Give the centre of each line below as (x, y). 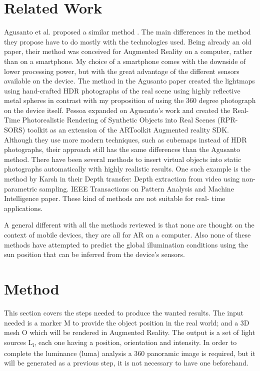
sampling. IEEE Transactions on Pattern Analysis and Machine (136, 188)
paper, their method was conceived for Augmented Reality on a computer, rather (128, 51)
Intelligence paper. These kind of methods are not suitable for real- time (115, 198)
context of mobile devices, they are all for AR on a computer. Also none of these (127, 234)
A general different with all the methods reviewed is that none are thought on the (129, 225)
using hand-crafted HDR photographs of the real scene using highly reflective (122, 90)
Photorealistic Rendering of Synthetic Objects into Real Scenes (119, 120)
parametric (21, 188)
